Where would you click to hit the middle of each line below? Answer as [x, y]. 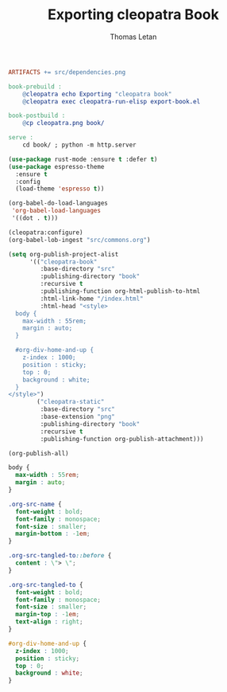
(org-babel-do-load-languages [58, 203]
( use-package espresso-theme [56, 166]
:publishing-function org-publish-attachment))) [122, 439]
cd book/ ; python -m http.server [79, 145]
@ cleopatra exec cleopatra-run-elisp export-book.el [112, 101]
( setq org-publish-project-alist [63, 254]
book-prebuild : [35, 86]
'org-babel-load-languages [56, 211]
